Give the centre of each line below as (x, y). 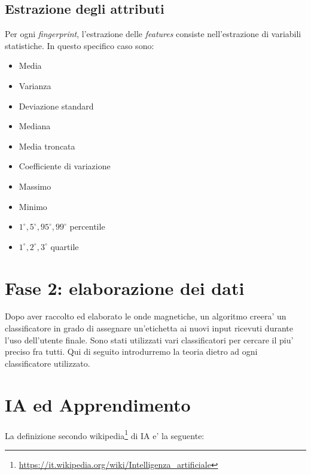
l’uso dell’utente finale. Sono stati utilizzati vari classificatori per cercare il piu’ (149, 339)
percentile (87, 226)
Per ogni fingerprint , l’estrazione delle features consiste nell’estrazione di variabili (153, 34)
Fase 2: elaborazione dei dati (125, 287)
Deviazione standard (56, 106)
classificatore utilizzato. (48, 363)
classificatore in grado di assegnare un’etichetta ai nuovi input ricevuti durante (149, 328)
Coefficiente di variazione (65, 166)
